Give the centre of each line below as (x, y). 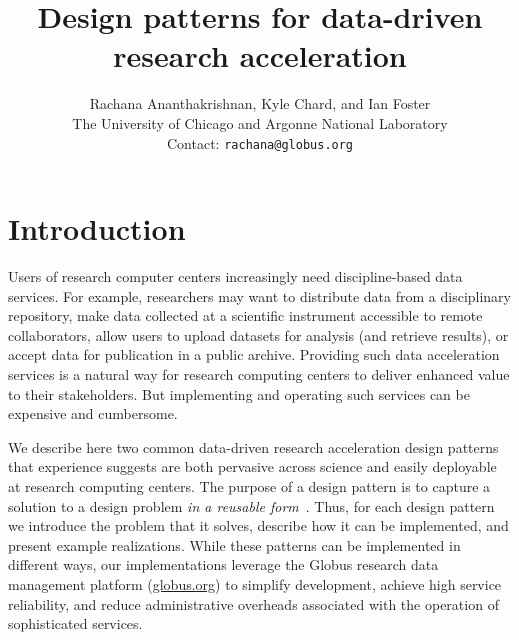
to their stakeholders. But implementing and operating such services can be (239, 393)
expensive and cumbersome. (93, 413)
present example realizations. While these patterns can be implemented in (234, 544)
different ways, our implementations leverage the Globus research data (223, 564)
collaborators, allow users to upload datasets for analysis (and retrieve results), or (258, 334)
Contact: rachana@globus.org (260, 142)
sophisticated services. (75, 623)
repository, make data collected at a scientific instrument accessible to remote (245, 315)
